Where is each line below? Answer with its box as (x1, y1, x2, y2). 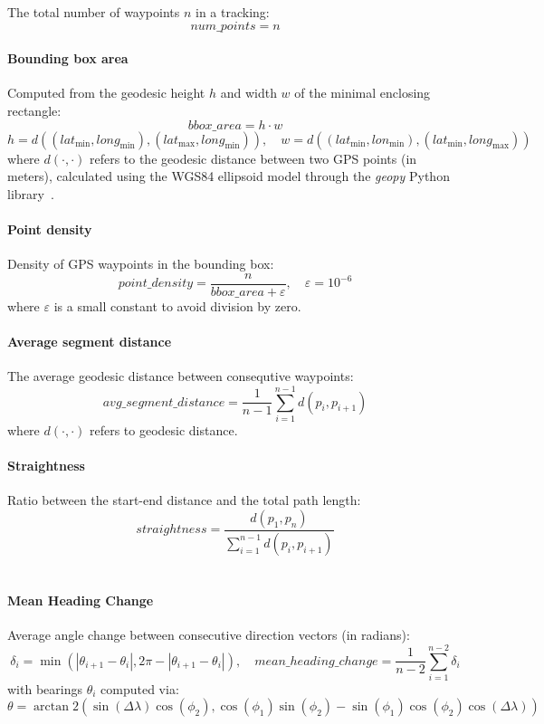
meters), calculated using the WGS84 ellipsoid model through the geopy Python (7, 167, 450, 186)
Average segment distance (7, 332, 172, 350)
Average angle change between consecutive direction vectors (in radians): (7, 625, 410, 644)
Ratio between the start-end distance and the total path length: (7, 491, 361, 510)
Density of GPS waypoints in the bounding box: (7, 254, 274, 273)
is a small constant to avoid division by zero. (53, 296, 301, 315)
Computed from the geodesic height (7, 83, 205, 102)
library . (7, 184, 54, 203)
